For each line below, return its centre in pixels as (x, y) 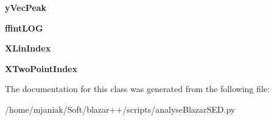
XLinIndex (28, 48)
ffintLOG (24, 28)
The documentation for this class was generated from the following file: (137, 89)
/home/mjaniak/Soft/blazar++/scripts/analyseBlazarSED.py (120, 109)
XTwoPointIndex (41, 68)
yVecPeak (26, 7)
